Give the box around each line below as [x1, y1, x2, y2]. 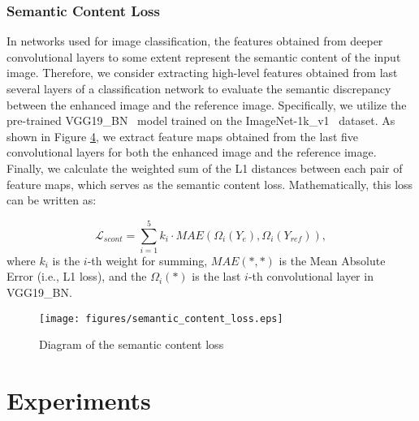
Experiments [6, 384, 151, 417]
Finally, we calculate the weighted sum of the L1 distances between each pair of [6, 159, 403, 176]
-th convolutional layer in [248, 268, 374, 285]
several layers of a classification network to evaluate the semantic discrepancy [6, 80, 391, 97]
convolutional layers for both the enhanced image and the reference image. [6, 144, 377, 161]
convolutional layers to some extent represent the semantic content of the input [6, 48, 401, 65]
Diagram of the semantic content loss [39, 336, 224, 353]
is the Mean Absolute [279, 251, 386, 268]
